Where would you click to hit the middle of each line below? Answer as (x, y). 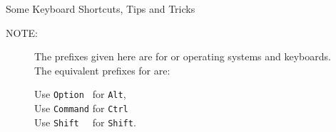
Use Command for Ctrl (81, 108)
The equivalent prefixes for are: (102, 70)
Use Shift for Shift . (85, 122)
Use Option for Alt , (80, 94)
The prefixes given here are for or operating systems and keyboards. (183, 56)
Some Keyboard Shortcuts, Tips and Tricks (101, 9)
